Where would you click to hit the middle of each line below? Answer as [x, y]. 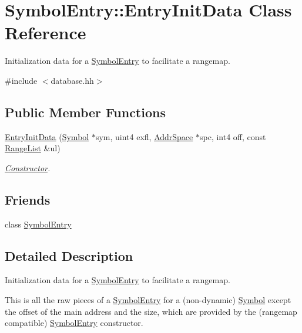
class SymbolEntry [38, 224]
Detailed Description [69, 255]
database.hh [72, 80]
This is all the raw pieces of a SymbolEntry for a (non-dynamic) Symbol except [148, 300]
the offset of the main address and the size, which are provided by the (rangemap [151, 311]
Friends [28, 199]
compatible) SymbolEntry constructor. [74, 323]
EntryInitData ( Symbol [47, 136]
